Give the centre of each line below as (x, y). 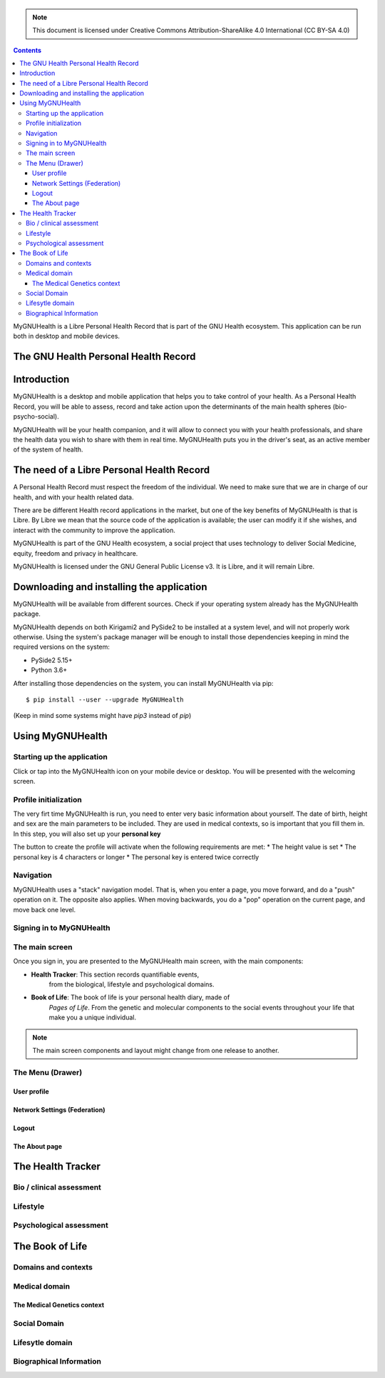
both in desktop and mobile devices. (67, 336)
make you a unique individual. (93, 1017)
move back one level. (45, 909)
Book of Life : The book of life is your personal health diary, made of (130, 997)
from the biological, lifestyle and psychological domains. (132, 984)
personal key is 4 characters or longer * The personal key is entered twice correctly (136, 857)
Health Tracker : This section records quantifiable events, (115, 974)
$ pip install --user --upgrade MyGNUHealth (105, 700)
